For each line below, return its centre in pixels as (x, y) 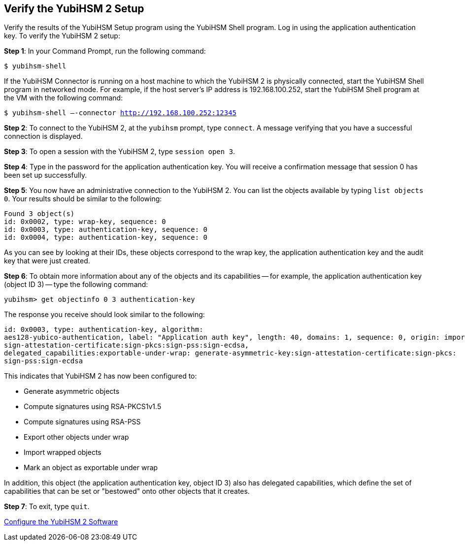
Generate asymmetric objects (72, 391)
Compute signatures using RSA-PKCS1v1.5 (93, 407)
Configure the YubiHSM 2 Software (61, 522)
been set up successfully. (46, 175)
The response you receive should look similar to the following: (104, 315)
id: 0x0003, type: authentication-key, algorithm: (104, 330)
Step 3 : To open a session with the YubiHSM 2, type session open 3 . (120, 152)
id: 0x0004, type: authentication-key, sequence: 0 (106, 238)
